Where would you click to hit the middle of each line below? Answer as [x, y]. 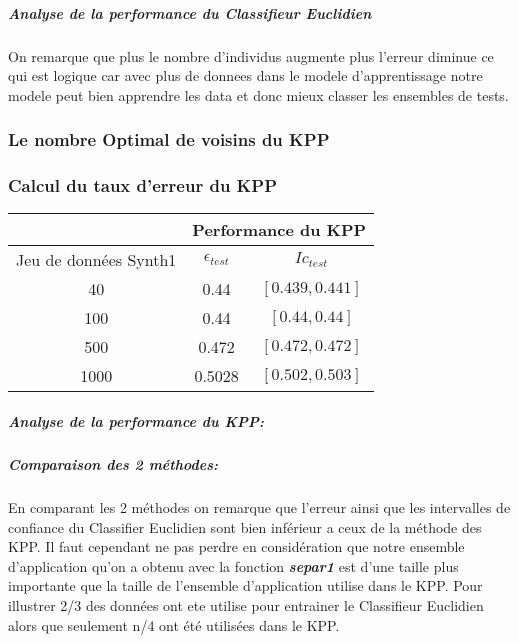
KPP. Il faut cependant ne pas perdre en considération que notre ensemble [236, 546]
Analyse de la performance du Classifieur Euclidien [190, 12]
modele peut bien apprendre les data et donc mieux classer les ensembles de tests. [258, 94]
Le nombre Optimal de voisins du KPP [169, 139]
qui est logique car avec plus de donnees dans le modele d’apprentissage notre [245, 75]
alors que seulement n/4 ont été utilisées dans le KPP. [174, 624]
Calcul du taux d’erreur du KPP [143, 185]
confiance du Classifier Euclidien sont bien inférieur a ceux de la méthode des [245, 526]
